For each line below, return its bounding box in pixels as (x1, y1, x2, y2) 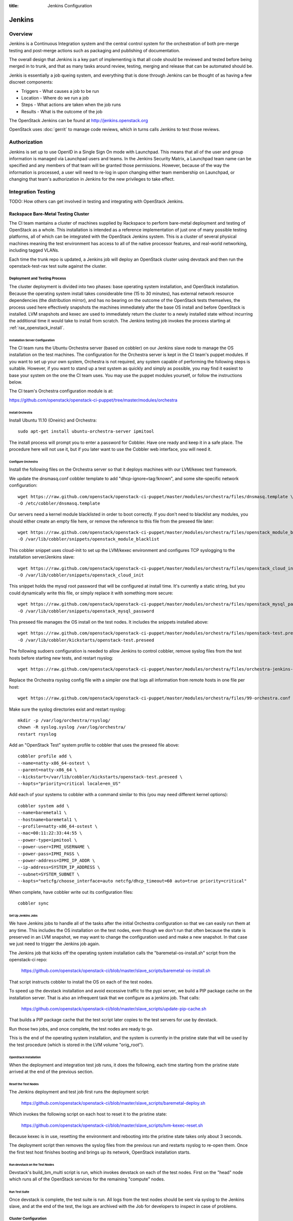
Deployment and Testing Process (9, 276, 66, 281)
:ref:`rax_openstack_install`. (9, 325, 64, 331)
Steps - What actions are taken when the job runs (21, 102, 121, 107)
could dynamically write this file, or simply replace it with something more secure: (9, 590, 173, 596)
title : (9, 3, 19, 8)
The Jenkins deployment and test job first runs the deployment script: (9, 1089, 149, 1095)
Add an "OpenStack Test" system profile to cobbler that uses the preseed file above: (9, 742, 180, 748)
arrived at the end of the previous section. (9, 1069, 94, 1074)
